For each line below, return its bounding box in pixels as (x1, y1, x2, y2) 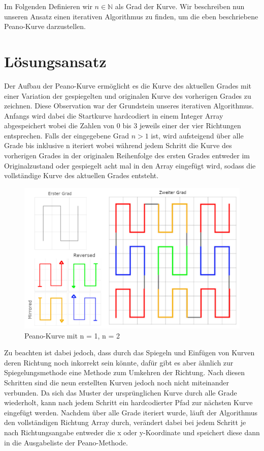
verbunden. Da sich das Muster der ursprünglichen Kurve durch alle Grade (4, 387, 237, 398)
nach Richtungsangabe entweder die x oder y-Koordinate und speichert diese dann (4, 427, 260, 437)
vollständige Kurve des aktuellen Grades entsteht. (4, 170, 159, 181)
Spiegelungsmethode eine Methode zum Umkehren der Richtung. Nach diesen (4, 367, 245, 378)
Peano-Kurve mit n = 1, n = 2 (24, 330, 120, 341)
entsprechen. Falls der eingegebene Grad (4, 130, 129, 140)
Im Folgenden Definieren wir (4, 1, 92, 11)
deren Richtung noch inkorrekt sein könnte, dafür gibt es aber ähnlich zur (4, 357, 234, 368)
